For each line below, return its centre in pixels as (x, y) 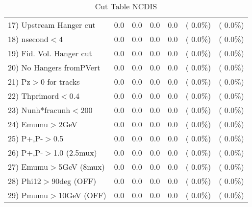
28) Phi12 (25, 181)
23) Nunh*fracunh (39, 110)
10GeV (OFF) (82, 195)
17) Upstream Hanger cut (52, 25)
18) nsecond (28, 39)
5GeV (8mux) (82, 167)
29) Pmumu (28, 195)
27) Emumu (28, 167)
